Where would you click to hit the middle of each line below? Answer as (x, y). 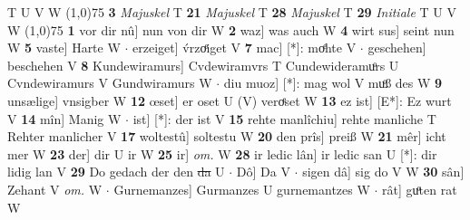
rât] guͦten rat (420, 189)
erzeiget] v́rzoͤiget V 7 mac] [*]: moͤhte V (245, 48)
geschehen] (397, 48)
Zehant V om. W (55, 189)
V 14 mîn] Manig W (64, 118)
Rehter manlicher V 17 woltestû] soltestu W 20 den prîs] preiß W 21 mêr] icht (227, 136)
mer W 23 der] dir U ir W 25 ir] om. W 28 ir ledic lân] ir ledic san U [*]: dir (222, 153)
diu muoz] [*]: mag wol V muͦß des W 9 (333, 83)
